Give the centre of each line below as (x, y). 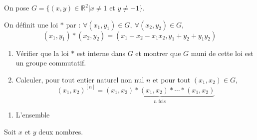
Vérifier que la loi (42, 53)
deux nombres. (61, 131)
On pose (17, 7)
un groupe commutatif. (51, 63)
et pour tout (172, 79)
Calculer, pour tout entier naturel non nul (80, 79)
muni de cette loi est (222, 53)
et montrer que (158, 53)
